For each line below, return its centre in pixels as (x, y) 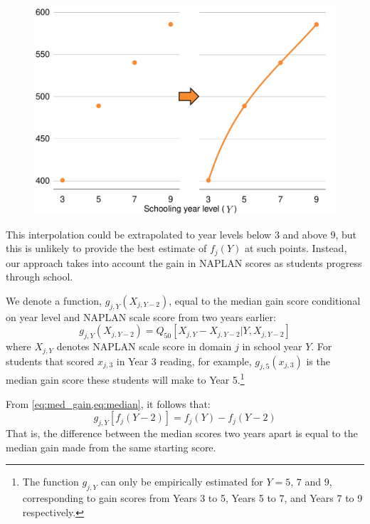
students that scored (50, 361)
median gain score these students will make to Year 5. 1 (125, 379)
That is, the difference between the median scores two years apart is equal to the (182, 433)
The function (51, 482)
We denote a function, (54, 300)
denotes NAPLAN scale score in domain (144, 346)
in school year (272, 346)
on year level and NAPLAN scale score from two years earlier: (141, 316)
